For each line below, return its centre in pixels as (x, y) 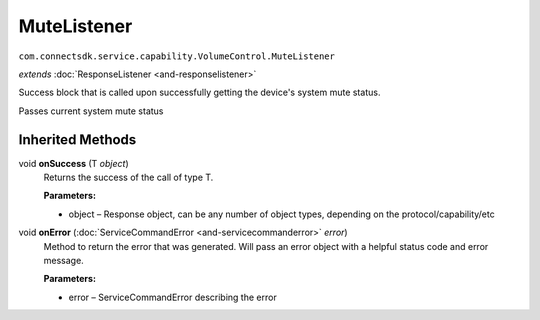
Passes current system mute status (91, 111)
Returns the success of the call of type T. (128, 177)
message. (63, 260)
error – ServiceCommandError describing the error (172, 297)
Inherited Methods (77, 139)
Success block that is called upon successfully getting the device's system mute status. (199, 92)
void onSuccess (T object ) (73, 163)
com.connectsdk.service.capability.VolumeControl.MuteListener (176, 56)
